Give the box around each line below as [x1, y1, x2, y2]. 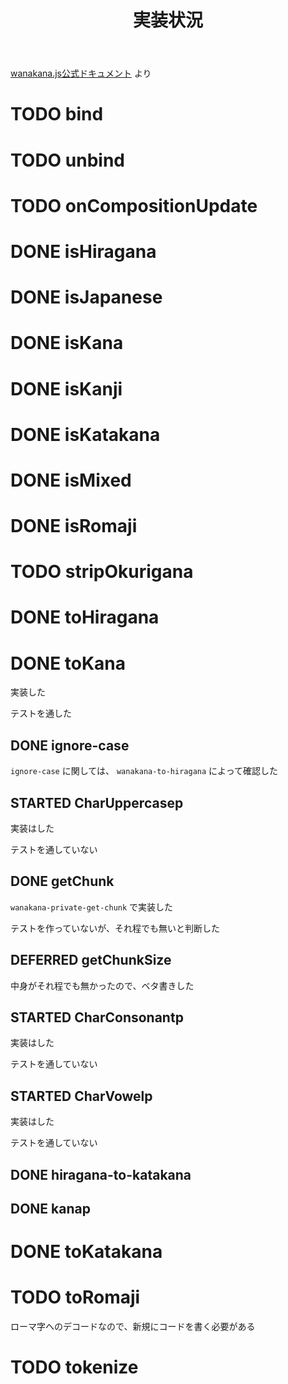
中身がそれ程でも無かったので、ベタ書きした [10, 979, 195, 991]
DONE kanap [10, 1201, 91, 1218]
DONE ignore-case [10, 737, 130, 754]
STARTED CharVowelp [10, 1087, 153, 1105]
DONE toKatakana [10, 1241, 163, 1263]
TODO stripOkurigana [10, 561, 194, 583]
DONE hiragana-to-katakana [10, 1166, 192, 1183]
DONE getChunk [10, 873, 115, 890]
